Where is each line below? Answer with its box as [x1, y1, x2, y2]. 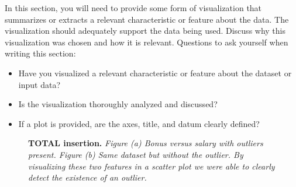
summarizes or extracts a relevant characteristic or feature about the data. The [5, 13, 289, 25]
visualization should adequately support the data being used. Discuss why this [5, 24, 286, 37]
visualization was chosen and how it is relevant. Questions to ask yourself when [5, 36, 288, 48]
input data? [18, 78, 60, 90]
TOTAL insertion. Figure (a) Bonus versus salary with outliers [28, 137, 263, 149]
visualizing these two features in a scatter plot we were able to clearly [28, 160, 275, 172]
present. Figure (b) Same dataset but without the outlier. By [28, 148, 243, 160]
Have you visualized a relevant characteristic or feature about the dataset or [18, 66, 292, 79]
